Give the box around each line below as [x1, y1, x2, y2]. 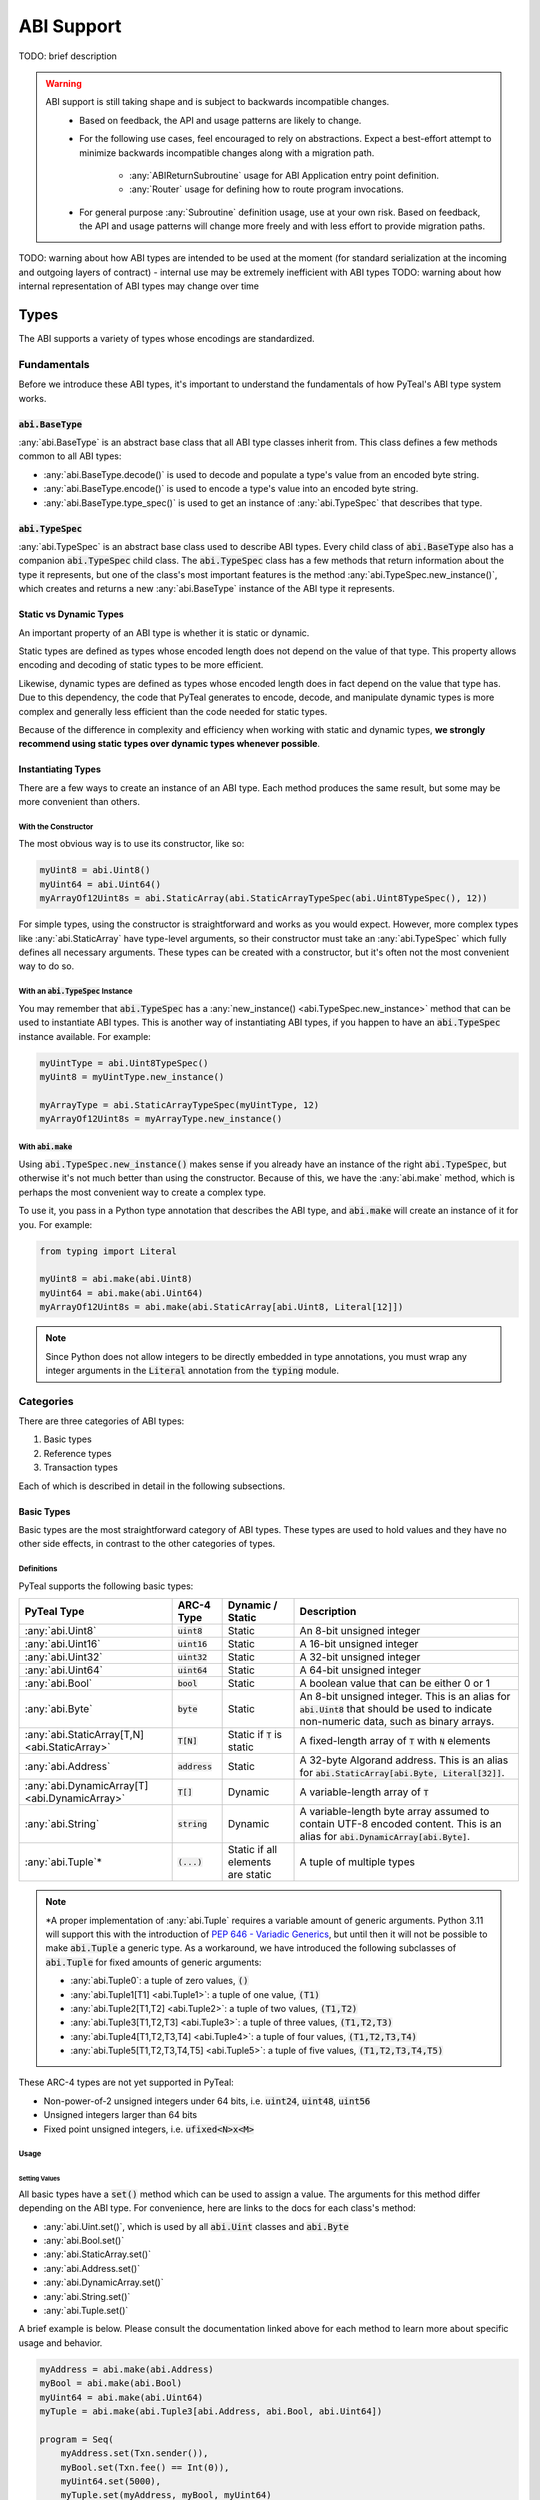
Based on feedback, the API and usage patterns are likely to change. [79, 114, 362, 126]
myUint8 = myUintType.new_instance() [39, 1071, 225, 1082]
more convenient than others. [18, 796, 140, 808]
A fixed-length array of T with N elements [299, 1734, 491, 1748]
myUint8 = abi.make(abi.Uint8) [39, 1273, 194, 1285]
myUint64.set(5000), [60, 2475, 162, 2487]
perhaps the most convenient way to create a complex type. [18, 1186, 267, 1198]
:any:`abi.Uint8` [24, 1624, 97, 1638]
